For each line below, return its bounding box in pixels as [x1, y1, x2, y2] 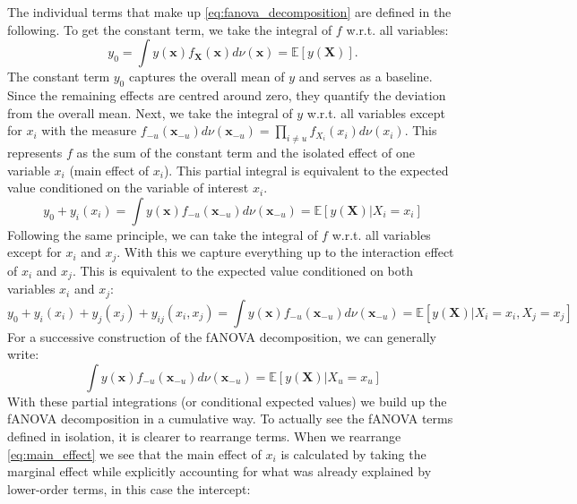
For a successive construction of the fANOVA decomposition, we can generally [7, 327, 436, 346]
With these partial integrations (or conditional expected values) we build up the [7, 391, 447, 410]
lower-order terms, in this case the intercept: [7, 479, 251, 498]
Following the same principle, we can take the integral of [7, 225, 318, 243]
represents [7, 142, 63, 161]
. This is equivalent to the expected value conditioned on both [72, 261, 413, 279]
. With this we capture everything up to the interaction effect [116, 243, 454, 261]
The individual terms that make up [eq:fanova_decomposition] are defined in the [7, 3, 452, 21]
